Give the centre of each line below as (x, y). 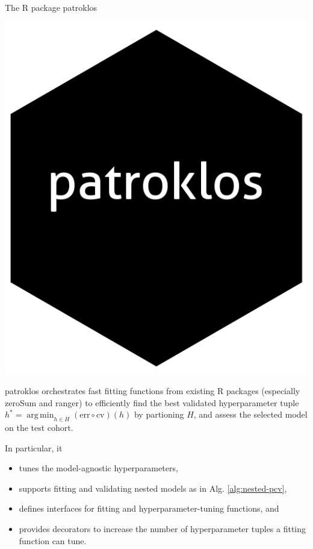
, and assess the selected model (250, 414)
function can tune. (53, 540)
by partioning (159, 414)
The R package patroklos (51, 7)
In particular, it (34, 447)
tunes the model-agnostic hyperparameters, (98, 468)
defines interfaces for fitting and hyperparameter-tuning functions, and (149, 508)
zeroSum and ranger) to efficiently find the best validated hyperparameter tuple (152, 402)
